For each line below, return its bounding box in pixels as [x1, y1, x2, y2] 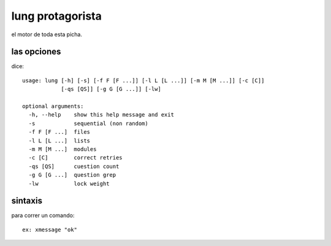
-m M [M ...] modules [28, 145, 97, 153]
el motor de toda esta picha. [11, 31, 83, 38]
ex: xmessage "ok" [22, 226, 78, 233]
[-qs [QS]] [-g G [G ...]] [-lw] [61, 86, 162, 93]
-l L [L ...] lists [28, 137, 91, 144]
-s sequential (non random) [28, 120, 148, 127]
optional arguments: [22, 103, 84, 110]
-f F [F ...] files [28, 129, 91, 136]
